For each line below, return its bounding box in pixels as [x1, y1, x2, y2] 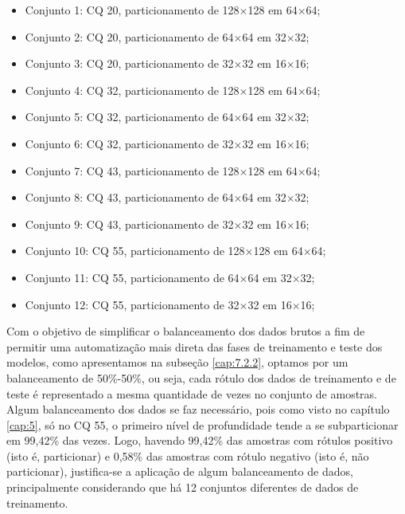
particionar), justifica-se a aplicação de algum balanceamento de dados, [6, 463, 353, 480]
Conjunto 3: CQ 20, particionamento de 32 [25, 55, 234, 72]
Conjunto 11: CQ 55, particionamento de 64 [25, 269, 239, 285]
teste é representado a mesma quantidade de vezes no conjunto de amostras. [6, 385, 378, 402]
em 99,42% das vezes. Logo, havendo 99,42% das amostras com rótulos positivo [6, 432, 393, 449]
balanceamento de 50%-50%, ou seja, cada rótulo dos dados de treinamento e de [6, 369, 396, 386]
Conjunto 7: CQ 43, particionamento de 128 [25, 162, 239, 179]
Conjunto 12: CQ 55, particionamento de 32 [25, 296, 239, 312]
